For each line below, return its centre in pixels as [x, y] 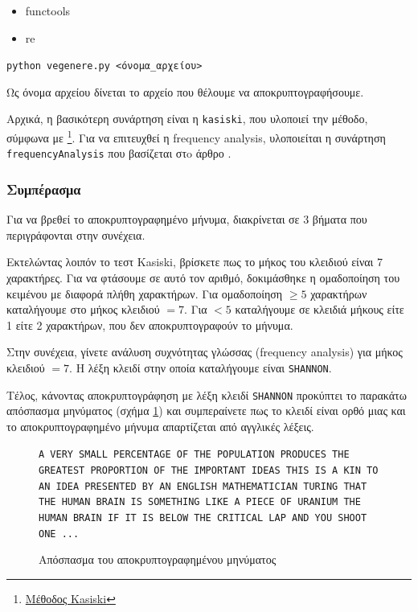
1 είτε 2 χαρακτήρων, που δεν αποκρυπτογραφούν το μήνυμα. [150, 324]
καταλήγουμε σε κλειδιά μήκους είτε [320, 309]
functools [48, 10]
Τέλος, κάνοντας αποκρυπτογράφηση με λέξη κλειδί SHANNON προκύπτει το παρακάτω [207, 394]
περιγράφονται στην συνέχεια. [76, 234]
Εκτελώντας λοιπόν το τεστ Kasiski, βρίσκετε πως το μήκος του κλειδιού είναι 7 [195, 262]
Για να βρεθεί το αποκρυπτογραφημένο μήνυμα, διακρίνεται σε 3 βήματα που [187, 219]
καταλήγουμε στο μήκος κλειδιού [83, 309]
